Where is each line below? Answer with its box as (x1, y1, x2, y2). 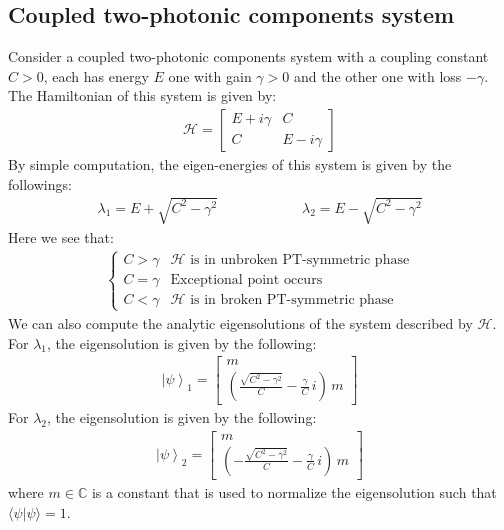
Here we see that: (8, 226, 114, 247)
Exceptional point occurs (170, 272, 323, 287)
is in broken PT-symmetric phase (190, 292, 394, 307)
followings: (8, 173, 72, 194)
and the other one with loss (293, 65, 462, 86)
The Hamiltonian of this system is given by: (8, 85, 277, 106)
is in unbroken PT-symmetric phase (190, 252, 410, 267)
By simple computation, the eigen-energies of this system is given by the (8, 154, 452, 175)
